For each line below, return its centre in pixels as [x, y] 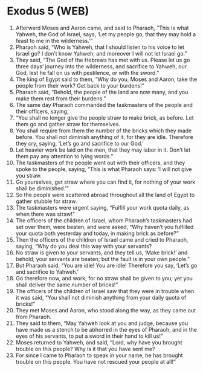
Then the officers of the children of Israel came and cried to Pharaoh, [102, 239]
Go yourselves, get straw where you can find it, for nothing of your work [105, 182]
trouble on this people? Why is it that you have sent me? [85, 349]
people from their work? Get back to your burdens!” [80, 85]
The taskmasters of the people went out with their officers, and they [100, 163]
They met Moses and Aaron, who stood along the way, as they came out [105, 310]
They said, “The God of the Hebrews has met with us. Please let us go [103, 60]
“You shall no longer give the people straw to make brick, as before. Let [105, 118]
